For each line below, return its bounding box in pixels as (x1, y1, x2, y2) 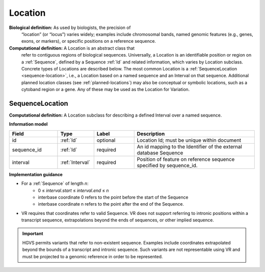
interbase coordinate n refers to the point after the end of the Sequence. (38, 201, 184, 207)
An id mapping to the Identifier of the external (136, 143, 242, 150)
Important (22, 231, 44, 237)
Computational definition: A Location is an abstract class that (9, 45, 135, 51)
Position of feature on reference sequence (136, 155, 235, 162)
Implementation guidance (9, 171, 63, 177)
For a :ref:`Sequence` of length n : (21, 181, 89, 186)
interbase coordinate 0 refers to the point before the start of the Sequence (38, 194, 188, 200)
